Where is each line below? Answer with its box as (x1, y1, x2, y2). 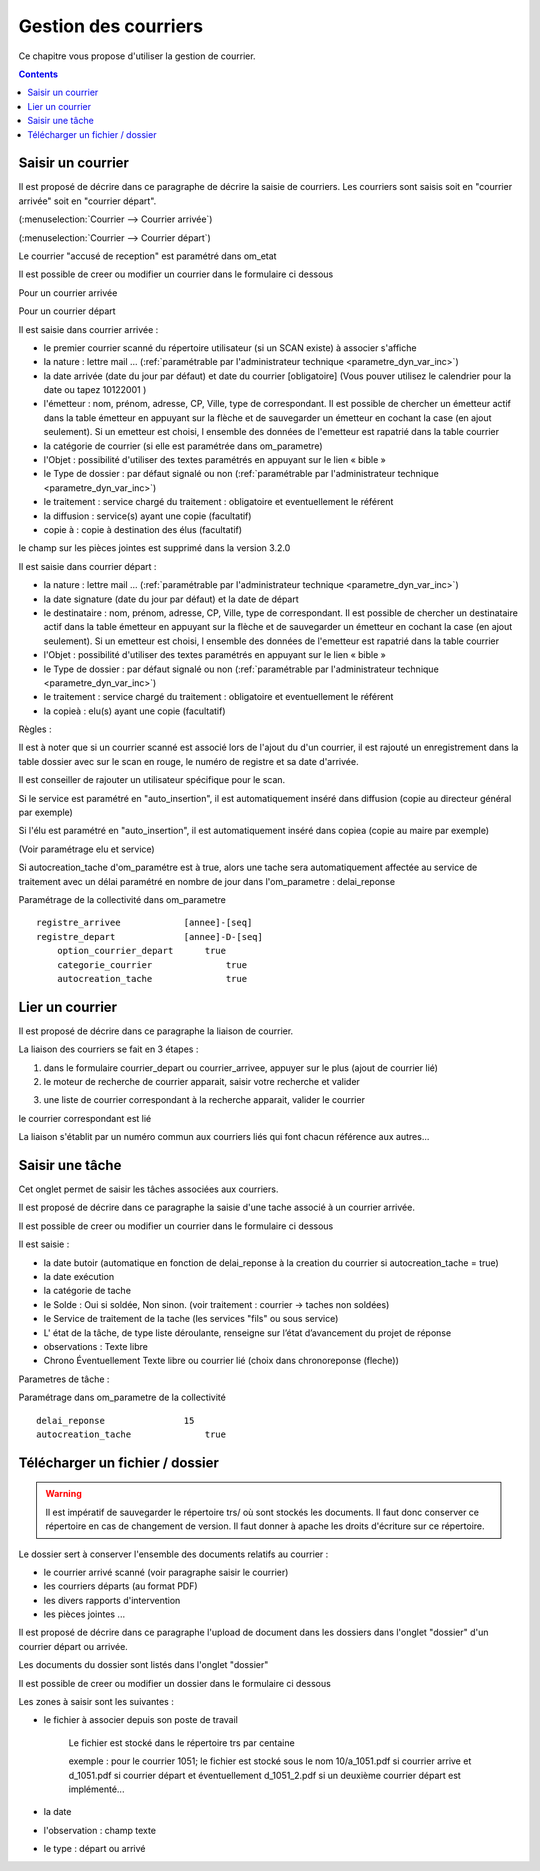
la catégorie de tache (43, 1285, 132, 1297)
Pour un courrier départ (18, 305, 116, 317)
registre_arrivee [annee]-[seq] (36, 917, 253, 929)
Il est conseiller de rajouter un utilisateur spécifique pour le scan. (18, 774, 286, 786)
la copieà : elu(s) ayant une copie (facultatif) (43, 705, 226, 717)
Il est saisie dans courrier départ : (18, 560, 157, 572)
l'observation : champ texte (43, 1824, 157, 1836)
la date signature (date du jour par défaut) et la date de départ (43, 593, 299, 605)
